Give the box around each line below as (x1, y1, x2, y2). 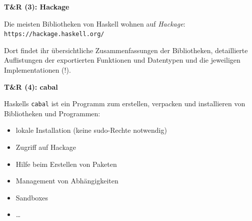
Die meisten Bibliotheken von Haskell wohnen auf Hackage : (4, 18, 185, 29)
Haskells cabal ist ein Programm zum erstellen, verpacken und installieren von (4, 98, 245, 109)
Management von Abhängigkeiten (15, 175, 118, 186)
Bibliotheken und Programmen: (4, 108, 100, 118)
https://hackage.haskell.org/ (4, 31, 104, 38)
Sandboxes (15, 192, 48, 202)
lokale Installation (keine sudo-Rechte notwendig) (15, 125, 167, 135)
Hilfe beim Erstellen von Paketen (15, 158, 117, 169)
